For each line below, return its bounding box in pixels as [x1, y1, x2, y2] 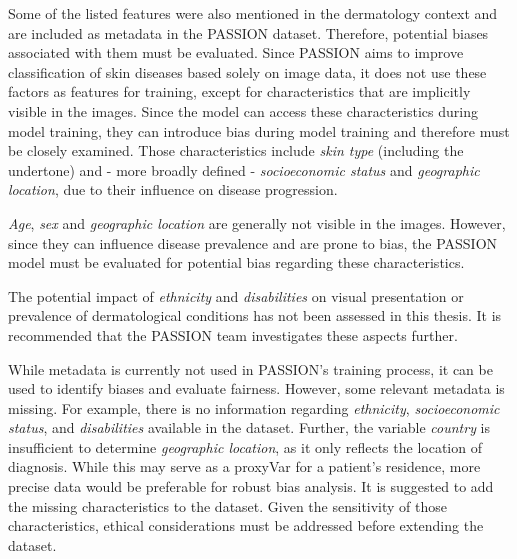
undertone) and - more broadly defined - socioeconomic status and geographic [8, 159, 480, 180]
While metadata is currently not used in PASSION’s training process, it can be [8, 358, 493, 379]
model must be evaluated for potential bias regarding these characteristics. [8, 252, 465, 273]
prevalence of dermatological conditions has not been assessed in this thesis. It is [8, 305, 502, 326]
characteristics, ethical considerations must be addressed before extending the [8, 515, 484, 536]
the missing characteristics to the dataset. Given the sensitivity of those [8, 495, 448, 516]
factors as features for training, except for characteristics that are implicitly [8, 81, 471, 102]
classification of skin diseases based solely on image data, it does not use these [8, 61, 487, 82]
